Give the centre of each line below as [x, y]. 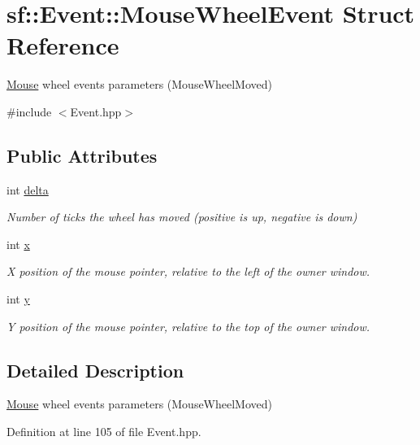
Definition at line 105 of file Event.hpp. [104, 432]
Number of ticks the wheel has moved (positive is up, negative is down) [182, 217]
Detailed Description [95, 370]
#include [29, 111]
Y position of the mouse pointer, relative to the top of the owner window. [188, 326]
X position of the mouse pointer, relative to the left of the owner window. [188, 271]
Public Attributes [82, 155]
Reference [63, 45]
